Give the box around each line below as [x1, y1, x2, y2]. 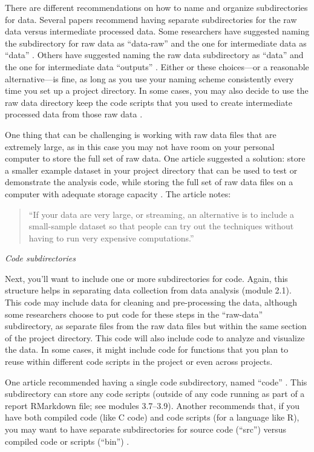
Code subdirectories [5, 252, 76, 264]
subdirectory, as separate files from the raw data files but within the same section [5, 319, 307, 332]
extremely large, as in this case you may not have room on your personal [5, 140, 275, 152]
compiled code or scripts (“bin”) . [5, 434, 129, 447]
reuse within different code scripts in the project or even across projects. [5, 355, 273, 368]
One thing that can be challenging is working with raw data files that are [5, 128, 276, 140]
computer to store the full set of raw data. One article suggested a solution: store [5, 152, 306, 165]
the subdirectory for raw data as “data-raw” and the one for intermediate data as [5, 36, 307, 49]
